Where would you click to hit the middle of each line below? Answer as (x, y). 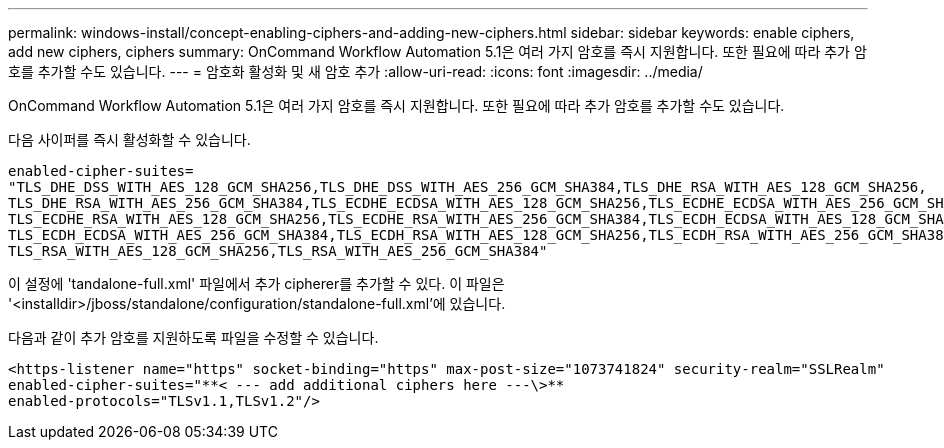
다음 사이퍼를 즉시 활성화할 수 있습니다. (129, 139)
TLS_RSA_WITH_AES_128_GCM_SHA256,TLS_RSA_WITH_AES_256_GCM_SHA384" (278, 251)
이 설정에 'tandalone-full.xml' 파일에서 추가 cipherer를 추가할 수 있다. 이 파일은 (256, 283)
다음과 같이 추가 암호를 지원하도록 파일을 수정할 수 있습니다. (193, 337)
